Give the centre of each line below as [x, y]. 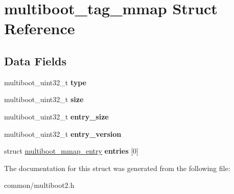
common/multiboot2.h [39, 185]
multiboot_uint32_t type [45, 82]
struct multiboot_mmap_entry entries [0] [72, 151]
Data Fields [36, 60]
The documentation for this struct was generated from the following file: [117, 168]
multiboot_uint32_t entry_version [63, 134]
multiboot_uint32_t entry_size [56, 116]
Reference [40, 28]
